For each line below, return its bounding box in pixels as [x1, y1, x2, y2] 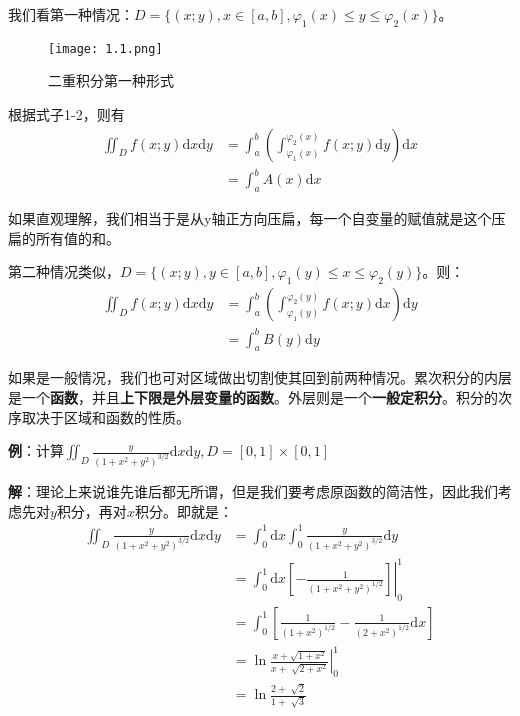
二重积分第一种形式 [48, 70, 174, 91]
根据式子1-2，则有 [8, 104, 125, 125]
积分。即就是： [134, 500, 233, 521]
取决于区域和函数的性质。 [21, 406, 190, 427]
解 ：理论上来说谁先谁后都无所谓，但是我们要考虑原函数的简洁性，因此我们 [8, 481, 498, 501]
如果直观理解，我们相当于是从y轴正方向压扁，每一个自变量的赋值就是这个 [8, 208, 492, 228]
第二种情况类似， [8, 261, 120, 282]
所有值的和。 [35, 227, 120, 248]
